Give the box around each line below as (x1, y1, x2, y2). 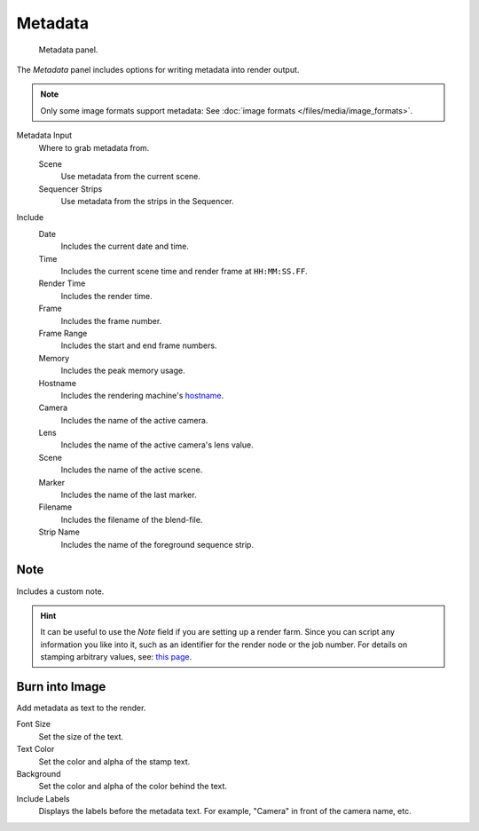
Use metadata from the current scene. (60, 171, 201, 182)
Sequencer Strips (38, 183, 103, 194)
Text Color (16, 744, 55, 755)
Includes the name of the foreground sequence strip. (60, 539, 255, 550)
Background (16, 768, 61, 779)
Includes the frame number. (60, 315, 162, 326)
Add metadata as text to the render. (16, 702, 146, 713)
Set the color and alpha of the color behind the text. (38, 781, 228, 792)
